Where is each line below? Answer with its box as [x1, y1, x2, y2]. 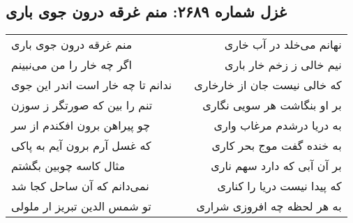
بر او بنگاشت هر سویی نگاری [202, 97, 342, 114]
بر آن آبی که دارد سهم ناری [211, 157, 342, 174]
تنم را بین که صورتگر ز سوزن [11, 97, 153, 114]
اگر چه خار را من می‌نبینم [11, 56, 132, 73]
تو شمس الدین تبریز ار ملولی [11, 198, 151, 215]
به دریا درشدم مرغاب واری [213, 117, 342, 134]
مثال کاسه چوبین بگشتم [11, 157, 126, 174]
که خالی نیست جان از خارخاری [194, 77, 342, 93]
